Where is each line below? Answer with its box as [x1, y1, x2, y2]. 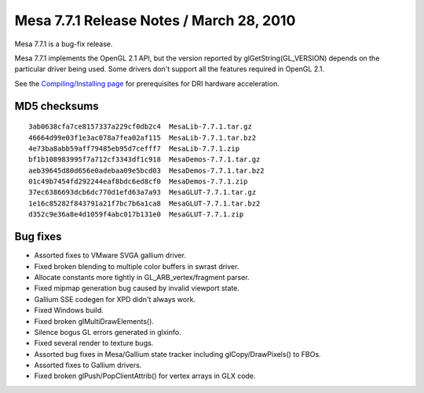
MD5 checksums [14, 99, 100, 113]
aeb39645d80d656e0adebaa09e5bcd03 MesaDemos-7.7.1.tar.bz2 [28, 166, 265, 175]
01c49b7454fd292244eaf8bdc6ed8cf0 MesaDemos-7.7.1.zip [28, 177, 248, 186]
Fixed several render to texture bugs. [34, 338, 154, 348]
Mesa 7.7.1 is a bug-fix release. [14, 39, 113, 49]
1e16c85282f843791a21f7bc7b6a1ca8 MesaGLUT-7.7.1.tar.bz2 [28, 198, 261, 208]
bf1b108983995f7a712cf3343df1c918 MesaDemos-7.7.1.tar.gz [28, 155, 261, 164]
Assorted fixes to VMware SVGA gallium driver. [34, 251, 186, 260]
